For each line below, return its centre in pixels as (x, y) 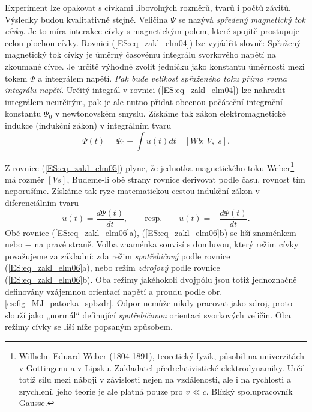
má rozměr (25, 179)
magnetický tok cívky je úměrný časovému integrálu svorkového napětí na (140, 54)
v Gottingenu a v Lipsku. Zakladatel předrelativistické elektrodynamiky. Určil (162, 367)
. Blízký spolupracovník (249, 391)
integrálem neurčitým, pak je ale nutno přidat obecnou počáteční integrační (144, 101)
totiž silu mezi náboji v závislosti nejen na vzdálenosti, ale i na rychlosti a (155, 379)
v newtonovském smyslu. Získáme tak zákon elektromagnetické (170, 113)
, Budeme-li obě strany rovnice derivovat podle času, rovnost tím (186, 179)
